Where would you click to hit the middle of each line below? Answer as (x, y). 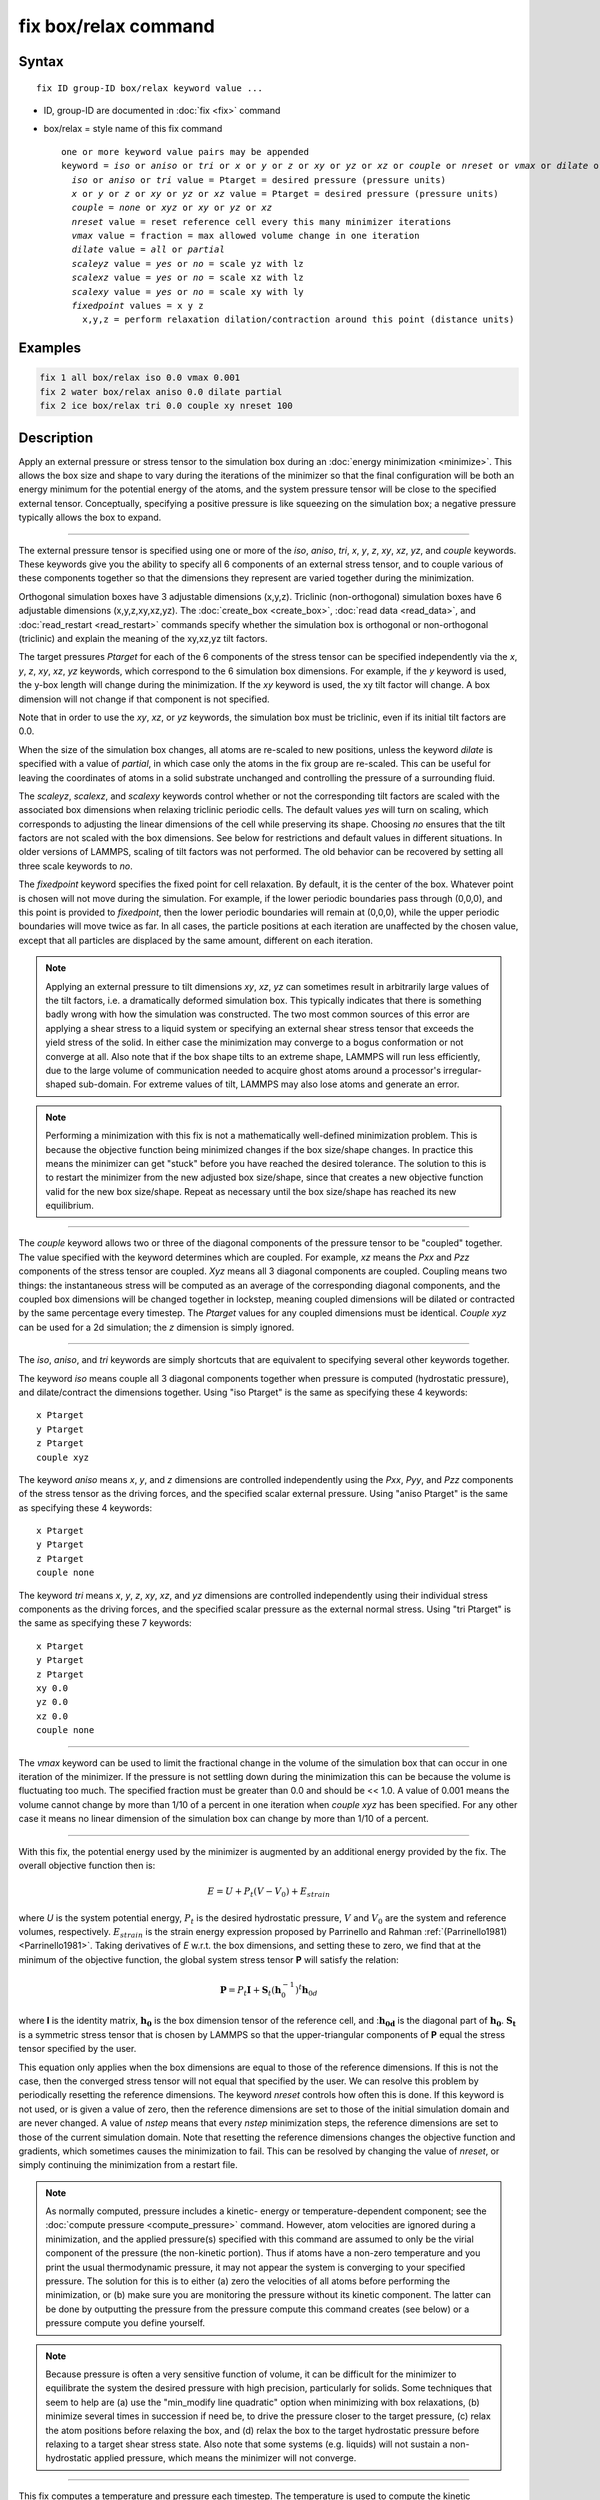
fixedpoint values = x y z (137, 306)
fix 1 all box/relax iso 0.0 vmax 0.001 (139, 378)
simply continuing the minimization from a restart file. (128, 2165)
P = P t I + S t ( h (250, 1991)
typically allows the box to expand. (90, 517)
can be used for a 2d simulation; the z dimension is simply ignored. (156, 1327)
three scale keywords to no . (76, 866)
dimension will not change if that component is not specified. (144, 699)
